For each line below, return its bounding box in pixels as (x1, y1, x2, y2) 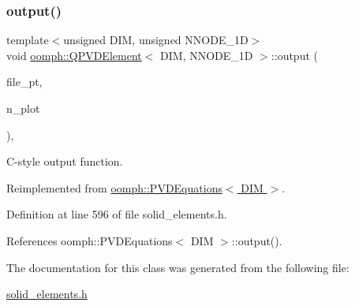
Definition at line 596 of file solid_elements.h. (6, 206, 227, 222)
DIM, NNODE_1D (160, 47, 253, 63)
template (6, 32, 49, 48)
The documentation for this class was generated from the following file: (6, 259, 349, 275)
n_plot (6, 100, 40, 116)
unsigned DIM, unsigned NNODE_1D (63, 32, 248, 48)
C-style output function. (6, 153, 123, 170)
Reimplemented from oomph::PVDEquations (6, 179, 222, 196)
